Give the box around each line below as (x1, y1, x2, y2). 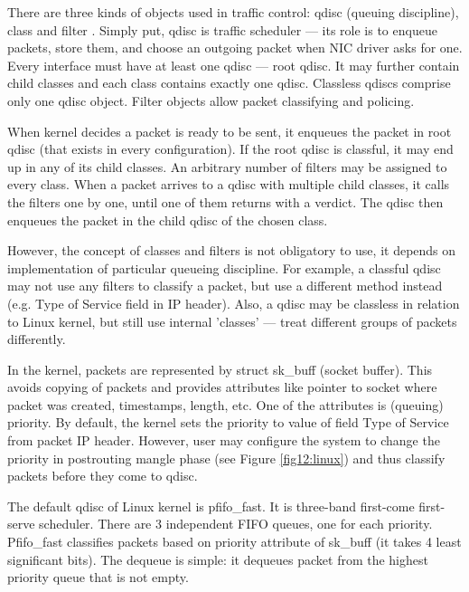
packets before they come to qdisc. (7, 466, 198, 485)
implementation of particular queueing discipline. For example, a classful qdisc (7, 258, 441, 277)
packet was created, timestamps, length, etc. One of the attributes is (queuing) (7, 395, 444, 414)
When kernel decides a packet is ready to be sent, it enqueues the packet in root (7, 121, 452, 140)
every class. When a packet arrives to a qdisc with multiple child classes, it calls (7, 175, 450, 194)
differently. (7, 329, 66, 349)
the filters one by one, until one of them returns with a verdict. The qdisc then (7, 192, 444, 211)
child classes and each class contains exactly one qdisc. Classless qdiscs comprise (7, 73, 451, 92)
